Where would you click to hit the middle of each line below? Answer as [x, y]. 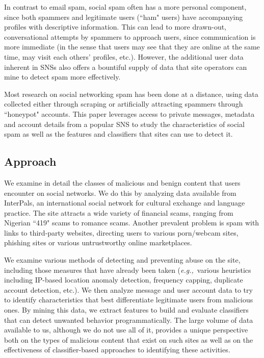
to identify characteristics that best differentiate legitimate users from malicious [129, 300]
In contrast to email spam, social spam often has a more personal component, [125, 7]
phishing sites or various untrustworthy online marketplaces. [98, 242]
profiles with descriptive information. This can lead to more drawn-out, [115, 27]
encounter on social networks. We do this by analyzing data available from [120, 193]
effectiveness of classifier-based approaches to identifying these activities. [117, 350]
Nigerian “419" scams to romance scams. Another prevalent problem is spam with [132, 223]
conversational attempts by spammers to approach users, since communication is [130, 36]
